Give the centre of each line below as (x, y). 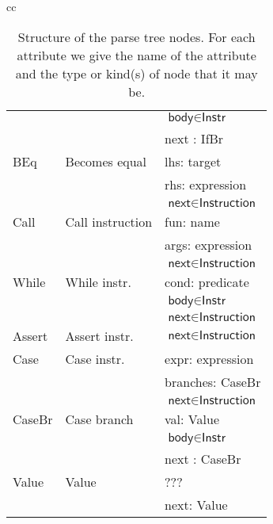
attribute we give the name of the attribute (136, 55)
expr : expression (209, 358)
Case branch (99, 419)
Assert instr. (99, 335)
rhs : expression (206, 184)
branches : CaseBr (213, 381)
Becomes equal (106, 161)
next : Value (196, 504)
